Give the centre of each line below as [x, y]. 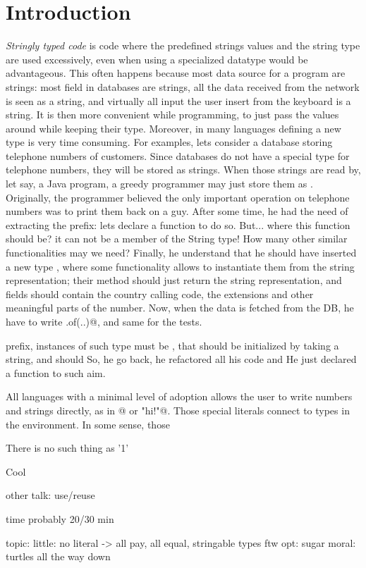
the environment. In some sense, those [88, 424]
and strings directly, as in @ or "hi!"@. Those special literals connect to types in [178, 410]
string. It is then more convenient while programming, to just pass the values [172, 115]
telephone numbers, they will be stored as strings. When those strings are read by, [183, 169]
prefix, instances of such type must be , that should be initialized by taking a [172, 345]
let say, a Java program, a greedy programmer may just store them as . [159, 184]
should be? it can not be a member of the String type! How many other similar [177, 239]
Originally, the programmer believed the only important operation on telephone [178, 197]
